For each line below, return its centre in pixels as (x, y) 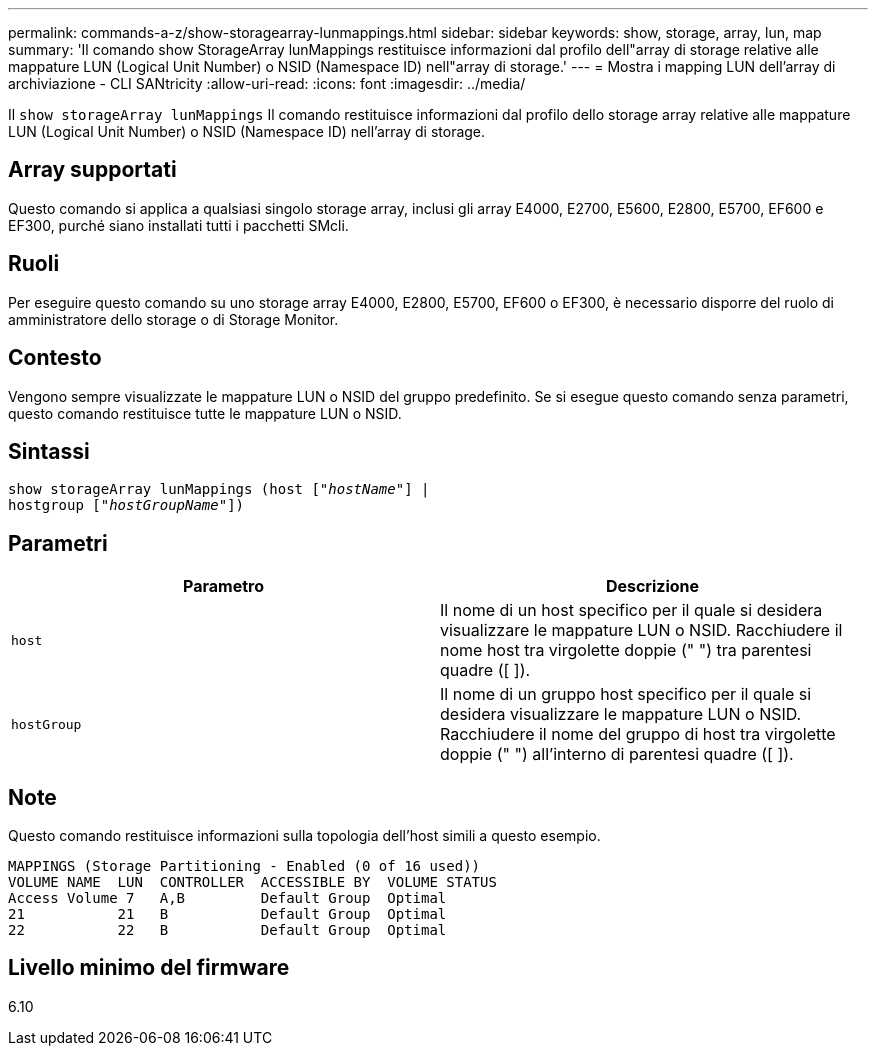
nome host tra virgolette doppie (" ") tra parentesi (626, 650)
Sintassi (49, 451)
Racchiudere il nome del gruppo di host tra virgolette (638, 734)
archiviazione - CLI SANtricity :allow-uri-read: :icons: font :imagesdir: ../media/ (267, 83)
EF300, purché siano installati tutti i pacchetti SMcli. (178, 225)
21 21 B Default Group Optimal (227, 914)
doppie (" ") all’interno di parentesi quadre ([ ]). (617, 754)
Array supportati (92, 170)
